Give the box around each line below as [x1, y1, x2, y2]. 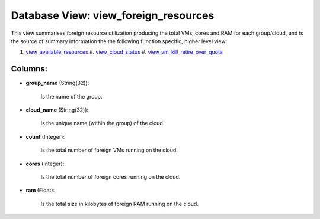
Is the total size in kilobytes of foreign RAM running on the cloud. [40, 200, 199, 207]
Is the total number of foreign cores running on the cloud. [40, 173, 181, 180]
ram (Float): [25, 187, 55, 194]
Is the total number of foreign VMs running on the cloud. [40, 146, 178, 153]
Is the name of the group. [40, 93, 103, 100]
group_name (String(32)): [25, 80, 89, 87]
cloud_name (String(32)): [25, 106, 89, 113]
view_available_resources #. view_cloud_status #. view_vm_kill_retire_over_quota [25, 48, 223, 55]
